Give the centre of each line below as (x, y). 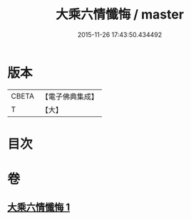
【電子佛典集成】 (69, 97)
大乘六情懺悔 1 (39, 208)
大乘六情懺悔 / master (120, 15)
